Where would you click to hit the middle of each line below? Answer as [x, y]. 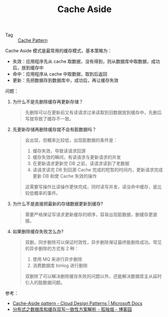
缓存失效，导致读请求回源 [59, 151]
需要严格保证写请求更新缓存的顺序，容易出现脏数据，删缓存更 [89, 215]
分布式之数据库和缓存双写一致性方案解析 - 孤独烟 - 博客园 [72, 309]
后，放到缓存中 [28, 68]
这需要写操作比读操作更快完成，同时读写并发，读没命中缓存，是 [91, 187]
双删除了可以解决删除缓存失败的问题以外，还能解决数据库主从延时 [93, 276]
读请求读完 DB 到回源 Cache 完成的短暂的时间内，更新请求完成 [98, 170]
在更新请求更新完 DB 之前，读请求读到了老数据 [81, 164]
